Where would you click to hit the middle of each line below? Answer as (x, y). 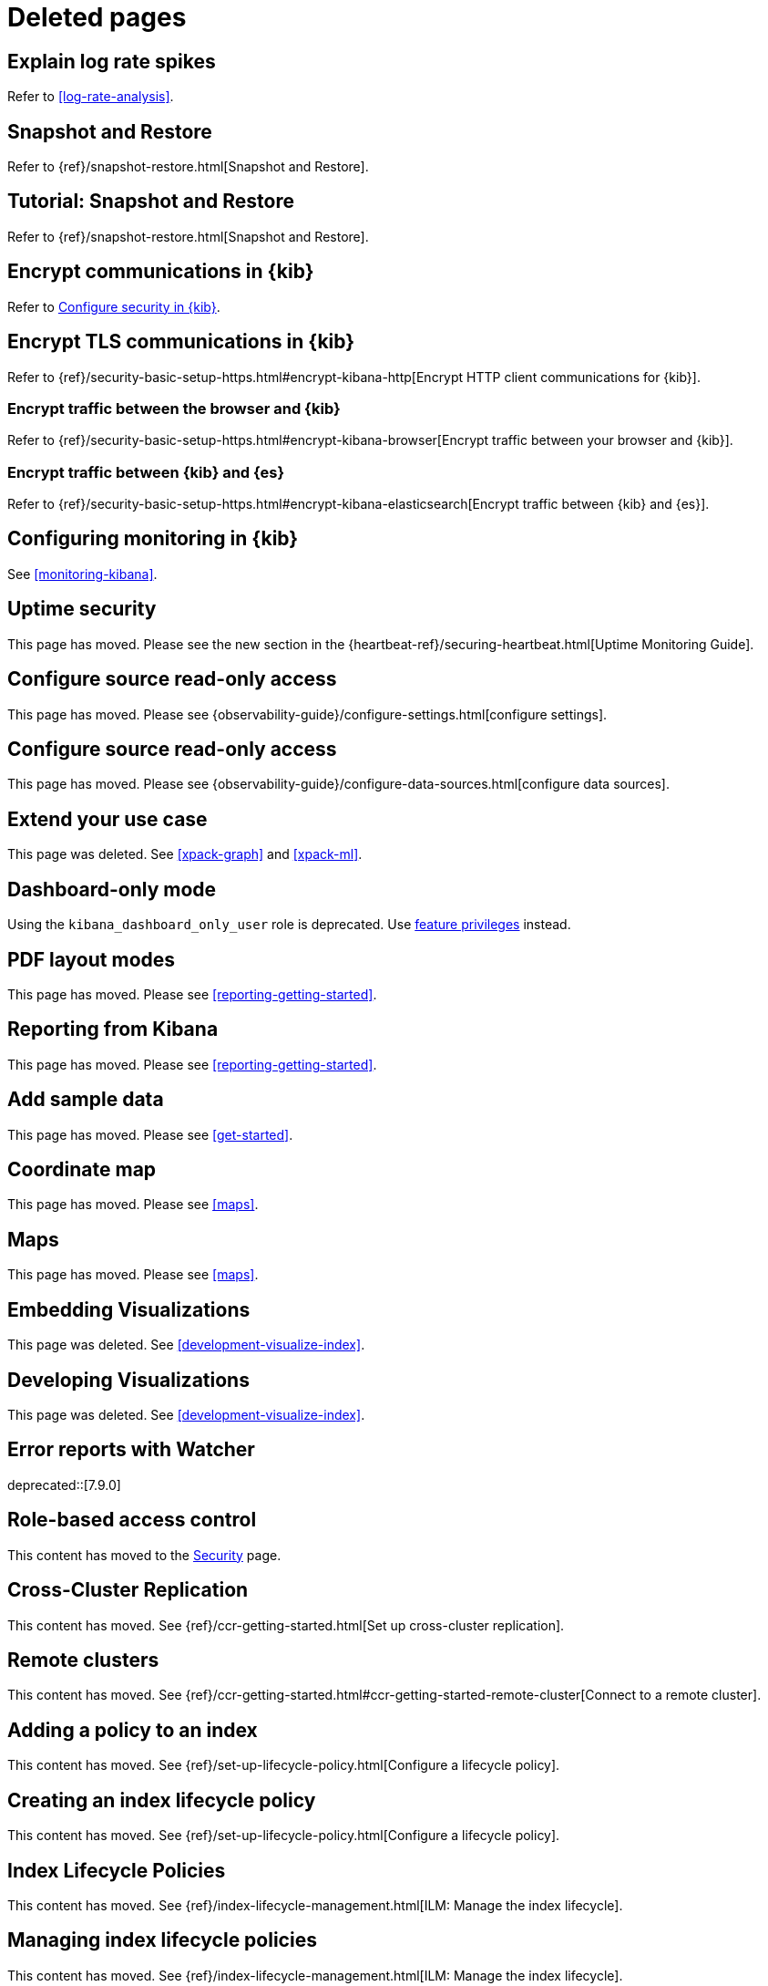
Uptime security (82, 609)
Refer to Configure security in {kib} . (114, 306)
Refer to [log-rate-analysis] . (91, 97)
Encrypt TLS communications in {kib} (181, 342)
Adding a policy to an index (133, 1730)
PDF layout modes (92, 959)
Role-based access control (132, 1520)
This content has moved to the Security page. (144, 1555)
